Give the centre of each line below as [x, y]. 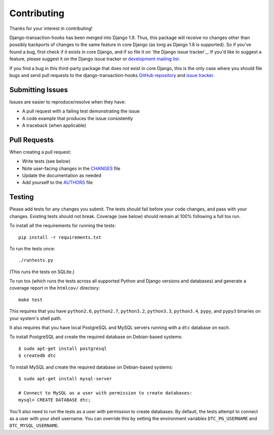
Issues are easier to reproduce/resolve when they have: [68, 102]
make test [30, 300]
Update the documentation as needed [62, 175]
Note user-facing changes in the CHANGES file [71, 168]
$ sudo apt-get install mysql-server [65, 378]
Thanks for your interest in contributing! [51, 28]
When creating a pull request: [40, 152]
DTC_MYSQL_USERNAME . [34, 425]
